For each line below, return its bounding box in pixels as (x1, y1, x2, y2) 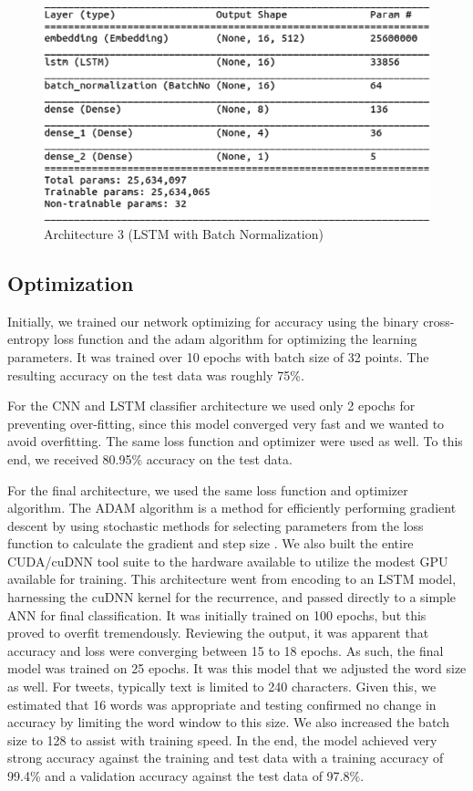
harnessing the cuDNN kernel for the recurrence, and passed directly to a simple (7, 588, 456, 607)
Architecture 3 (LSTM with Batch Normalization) (44, 224, 324, 243)
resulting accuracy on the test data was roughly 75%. (7, 365, 304, 384)
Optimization (7, 268, 134, 297)
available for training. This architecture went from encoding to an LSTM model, (7, 569, 457, 588)
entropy (7, 329, 50, 349)
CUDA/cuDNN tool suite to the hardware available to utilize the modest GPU (7, 551, 448, 570)
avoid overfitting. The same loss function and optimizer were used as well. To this (7, 432, 463, 451)
